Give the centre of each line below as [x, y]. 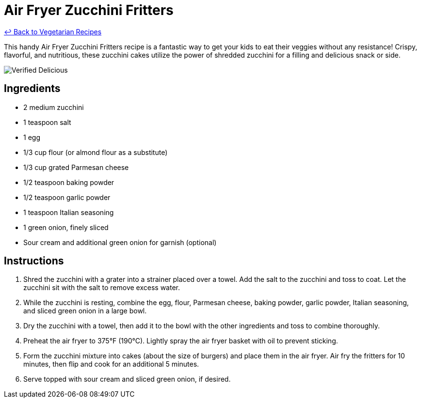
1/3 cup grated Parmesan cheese [76, 167]
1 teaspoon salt [47, 122]
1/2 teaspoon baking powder [69, 182]
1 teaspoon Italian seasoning [69, 212]
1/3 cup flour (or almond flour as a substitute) [96, 152]
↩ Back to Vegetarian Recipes [53, 31]
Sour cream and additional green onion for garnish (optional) [120, 242]
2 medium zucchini [54, 107]
